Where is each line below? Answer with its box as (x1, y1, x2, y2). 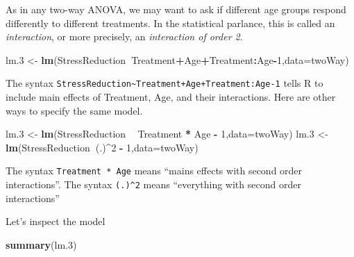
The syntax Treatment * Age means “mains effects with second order (6, 163, 303, 178)
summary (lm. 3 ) (6, 237, 77, 251)
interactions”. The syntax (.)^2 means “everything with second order (6, 177, 301, 192)
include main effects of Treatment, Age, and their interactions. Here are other (6, 90, 336, 104)
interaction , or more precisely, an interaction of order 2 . (6, 29, 243, 44)
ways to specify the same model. (6, 103, 143, 117)
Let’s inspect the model (6, 214, 106, 229)
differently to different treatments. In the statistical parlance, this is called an (6, 15, 335, 30)
